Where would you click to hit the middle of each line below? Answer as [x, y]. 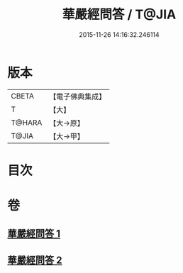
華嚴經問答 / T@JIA [119, 15]
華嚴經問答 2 [35, 260]
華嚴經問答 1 [34, 234]
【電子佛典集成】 [78, 96]
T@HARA [27, 123]
